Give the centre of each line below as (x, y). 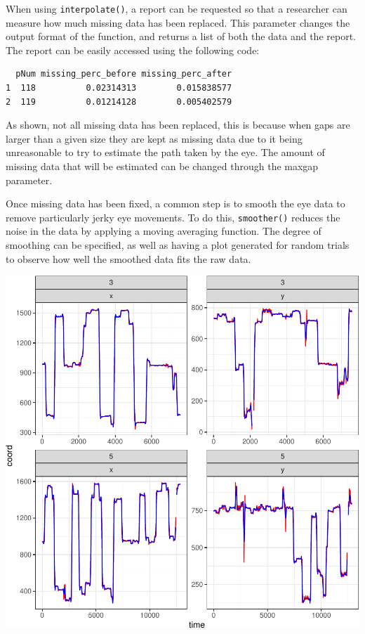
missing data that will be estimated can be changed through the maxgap (162, 166)
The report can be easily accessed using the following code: (133, 50)
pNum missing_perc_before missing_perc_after (124, 74)
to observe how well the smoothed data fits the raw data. (128, 258)
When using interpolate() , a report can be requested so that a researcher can (177, 8)
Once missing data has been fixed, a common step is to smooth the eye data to (175, 203)
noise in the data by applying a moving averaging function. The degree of (164, 231)
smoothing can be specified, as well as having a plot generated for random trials (178, 245)
